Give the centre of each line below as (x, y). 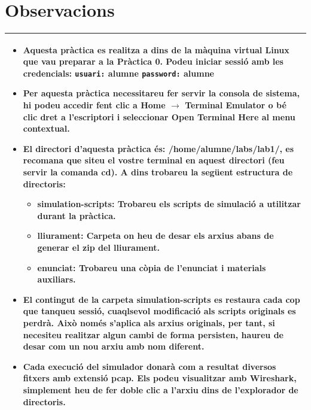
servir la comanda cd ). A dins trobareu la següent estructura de (158, 172)
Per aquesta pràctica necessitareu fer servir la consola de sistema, (161, 93)
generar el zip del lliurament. (98, 247)
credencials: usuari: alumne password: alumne (118, 73)
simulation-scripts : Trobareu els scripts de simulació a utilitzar (169, 204)
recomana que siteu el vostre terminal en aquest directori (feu (154, 160)
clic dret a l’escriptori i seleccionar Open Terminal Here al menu (159, 116)
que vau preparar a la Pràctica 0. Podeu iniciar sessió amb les (153, 61)
